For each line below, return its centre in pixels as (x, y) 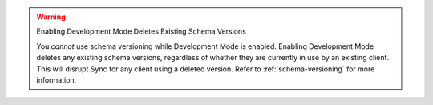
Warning (51, 17)
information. (57, 79)
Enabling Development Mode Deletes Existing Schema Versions (141, 31)
